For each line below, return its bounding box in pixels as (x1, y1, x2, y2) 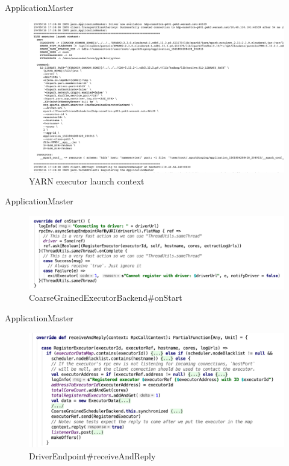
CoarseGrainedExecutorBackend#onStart (29, 291, 182, 304)
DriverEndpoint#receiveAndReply (29, 449, 156, 462)
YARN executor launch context (29, 174, 144, 187)
